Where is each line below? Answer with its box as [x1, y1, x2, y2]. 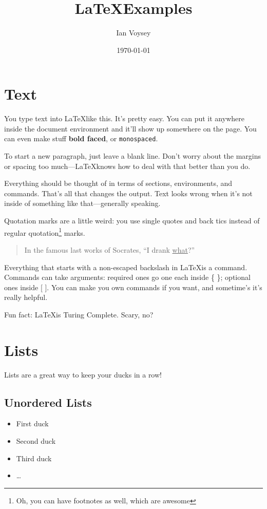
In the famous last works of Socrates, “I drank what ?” [24, 244, 195, 255]
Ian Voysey [116, 27, 151, 38]
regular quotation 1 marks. [4, 225, 85, 238]
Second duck [16, 435, 56, 446]
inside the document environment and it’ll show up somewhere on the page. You [4, 123, 257, 134]
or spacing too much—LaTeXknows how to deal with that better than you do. [4, 160, 251, 171]
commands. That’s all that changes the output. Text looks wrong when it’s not [4, 187, 253, 198]
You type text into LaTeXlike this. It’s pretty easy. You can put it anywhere [4, 113, 244, 124]
